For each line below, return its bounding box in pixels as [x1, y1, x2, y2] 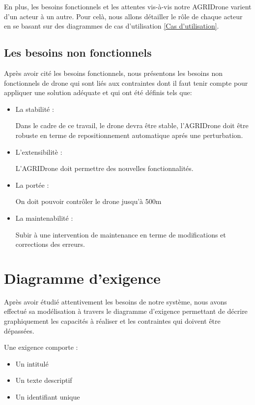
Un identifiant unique [15, 391, 80, 402]
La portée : [15, 179, 49, 190]
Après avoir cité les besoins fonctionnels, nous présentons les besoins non [4, 67, 223, 78]
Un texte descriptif [15, 375, 72, 385]
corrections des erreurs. [15, 239, 85, 249]
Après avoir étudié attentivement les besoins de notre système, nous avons [4, 296, 227, 306]
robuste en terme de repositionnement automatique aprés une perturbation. [15, 130, 243, 140]
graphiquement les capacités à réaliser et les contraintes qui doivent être [4, 316, 221, 326]
